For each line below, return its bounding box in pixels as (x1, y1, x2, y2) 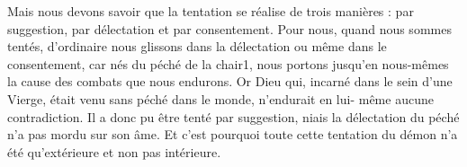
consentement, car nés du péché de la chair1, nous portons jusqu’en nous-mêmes (7, 54, 449, 73)
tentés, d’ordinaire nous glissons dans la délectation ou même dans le (7, 37, 387, 56)
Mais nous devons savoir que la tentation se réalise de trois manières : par (7, 2, 414, 20)
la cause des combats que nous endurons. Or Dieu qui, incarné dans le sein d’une (7, 72, 453, 91)
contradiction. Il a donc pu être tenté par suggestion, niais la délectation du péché (7, 107, 460, 126)
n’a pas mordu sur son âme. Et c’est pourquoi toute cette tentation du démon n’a (7, 125, 458, 144)
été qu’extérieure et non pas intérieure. (7, 142, 221, 161)
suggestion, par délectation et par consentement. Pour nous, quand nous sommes (7, 19, 452, 38)
